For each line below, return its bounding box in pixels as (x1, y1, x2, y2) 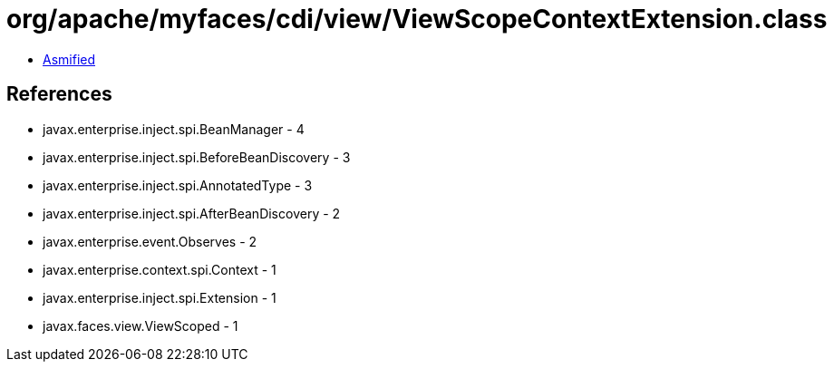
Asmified (43, 51, 96, 67)
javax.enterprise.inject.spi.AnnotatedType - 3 (43, 177, 313, 193)
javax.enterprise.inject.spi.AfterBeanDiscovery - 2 (43, 205, 341, 221)
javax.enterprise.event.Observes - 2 (43, 233, 257, 249)
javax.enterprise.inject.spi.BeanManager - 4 (43, 121, 305, 137)
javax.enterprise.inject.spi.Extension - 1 (43, 289, 276, 306)
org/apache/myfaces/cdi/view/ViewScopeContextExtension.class (6, 4, 828, 34)
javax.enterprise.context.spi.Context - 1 (43, 261, 276, 277)
